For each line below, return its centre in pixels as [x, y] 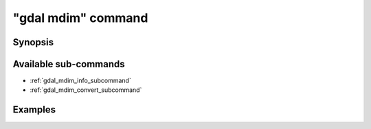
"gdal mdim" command [80, 18]
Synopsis [33, 42]
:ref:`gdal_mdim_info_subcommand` [81, 81]
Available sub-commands [69, 64]
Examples [34, 110]
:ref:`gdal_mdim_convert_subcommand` [86, 90]
